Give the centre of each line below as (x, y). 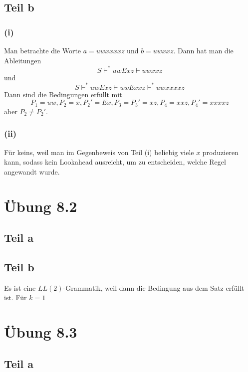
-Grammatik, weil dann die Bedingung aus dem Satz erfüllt (154, 287)
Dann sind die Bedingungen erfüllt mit (63, 94)
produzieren (220, 152)
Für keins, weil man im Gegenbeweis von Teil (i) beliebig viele (99, 152)
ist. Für (15, 297)
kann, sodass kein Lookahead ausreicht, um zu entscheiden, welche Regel (115, 162)
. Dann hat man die (203, 50)
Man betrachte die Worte (43, 50)
